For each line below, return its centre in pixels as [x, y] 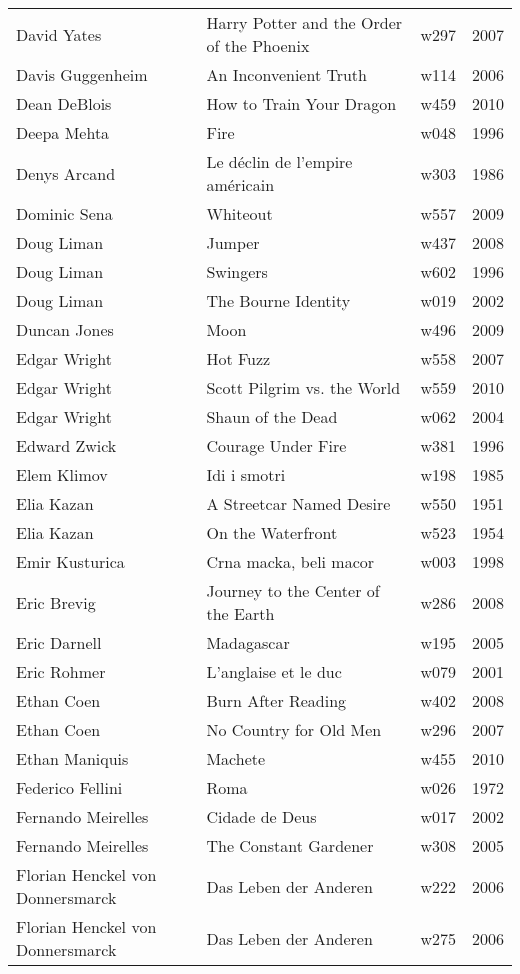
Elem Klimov [62, 474]
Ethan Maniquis [72, 758]
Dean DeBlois [64, 103]
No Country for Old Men [294, 729]
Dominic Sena [64, 213]
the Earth [240, 613]
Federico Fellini [69, 787]
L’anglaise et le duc [274, 671]
